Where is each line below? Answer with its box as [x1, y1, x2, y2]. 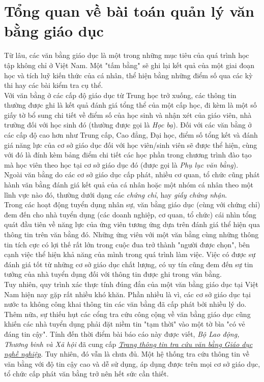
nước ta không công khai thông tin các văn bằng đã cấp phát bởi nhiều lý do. [4, 299, 247, 309]
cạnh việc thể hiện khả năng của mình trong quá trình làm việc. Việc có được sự [4, 249, 256, 260]
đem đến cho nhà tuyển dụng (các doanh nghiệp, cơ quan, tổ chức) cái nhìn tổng [4, 209, 256, 219]
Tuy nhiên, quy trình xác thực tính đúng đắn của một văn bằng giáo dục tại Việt [4, 278, 258, 289]
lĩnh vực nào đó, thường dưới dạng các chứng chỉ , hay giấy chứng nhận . [4, 189, 227, 200]
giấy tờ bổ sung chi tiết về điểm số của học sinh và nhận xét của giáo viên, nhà [4, 109, 252, 120]
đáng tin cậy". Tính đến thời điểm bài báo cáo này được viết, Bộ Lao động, [4, 328, 240, 339]
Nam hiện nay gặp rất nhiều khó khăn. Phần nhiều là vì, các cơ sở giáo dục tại [4, 289, 251, 299]
